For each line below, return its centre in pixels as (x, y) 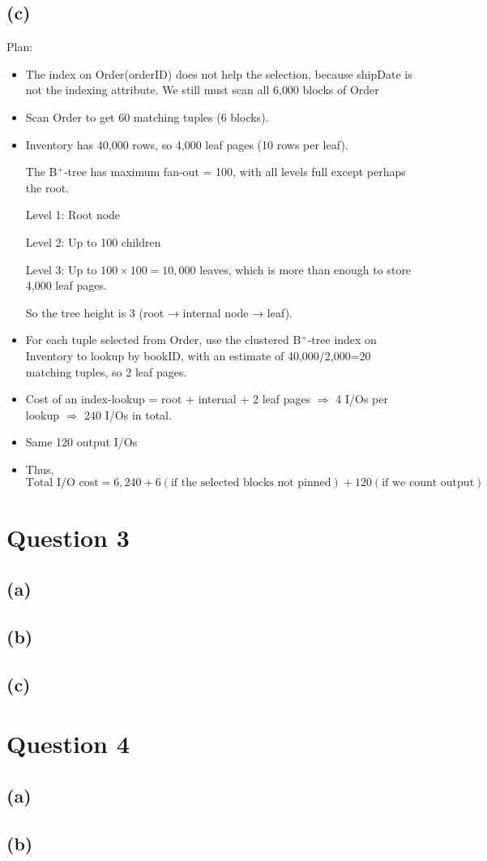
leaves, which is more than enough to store (305, 269)
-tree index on (342, 340)
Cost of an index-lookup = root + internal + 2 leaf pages (168, 399)
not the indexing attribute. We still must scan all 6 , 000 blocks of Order (202, 90)
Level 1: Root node (73, 215)
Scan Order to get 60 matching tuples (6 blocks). (147, 116)
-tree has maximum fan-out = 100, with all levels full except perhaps (235, 172)
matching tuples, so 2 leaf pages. (106, 371)
